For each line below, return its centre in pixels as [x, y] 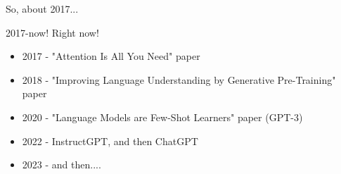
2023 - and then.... [62, 164]
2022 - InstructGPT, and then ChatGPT [110, 141]
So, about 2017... [42, 8]
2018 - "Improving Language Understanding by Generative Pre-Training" [179, 79]
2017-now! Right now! [52, 32]
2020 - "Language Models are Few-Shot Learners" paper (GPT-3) [162, 117]
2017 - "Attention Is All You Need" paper [111, 56]
